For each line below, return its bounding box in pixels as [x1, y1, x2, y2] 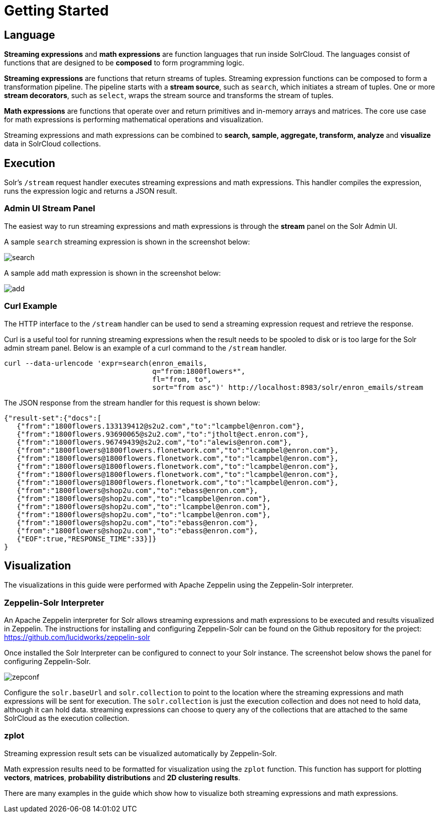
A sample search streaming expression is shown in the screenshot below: [4, 237, 250, 246]
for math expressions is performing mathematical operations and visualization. [4, 115, 264, 124]
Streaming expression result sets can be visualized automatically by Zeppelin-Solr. [4, 749, 277, 758]
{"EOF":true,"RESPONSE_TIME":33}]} [17, 534, 157, 543]
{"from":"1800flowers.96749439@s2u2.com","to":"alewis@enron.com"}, [17, 438, 292, 446]
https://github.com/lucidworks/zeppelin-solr [4, 633, 150, 642]
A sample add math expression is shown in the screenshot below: [4, 268, 221, 277]
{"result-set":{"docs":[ [4, 414, 101, 422]
